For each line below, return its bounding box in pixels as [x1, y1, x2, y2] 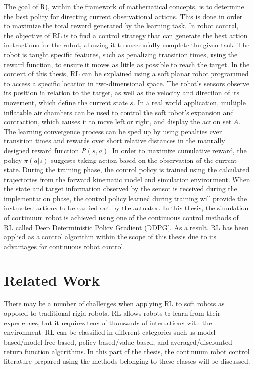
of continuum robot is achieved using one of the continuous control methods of [4, 212, 239, 223]
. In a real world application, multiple [133, 97, 246, 107]
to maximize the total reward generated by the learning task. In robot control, [4, 21, 239, 31]
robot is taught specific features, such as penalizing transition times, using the [4, 49, 238, 59]
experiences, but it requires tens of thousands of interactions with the [4, 317, 212, 327]
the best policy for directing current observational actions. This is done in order [4, 11, 243, 21]
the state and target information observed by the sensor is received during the [4, 184, 237, 194]
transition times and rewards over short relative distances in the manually [4, 136, 225, 146]
